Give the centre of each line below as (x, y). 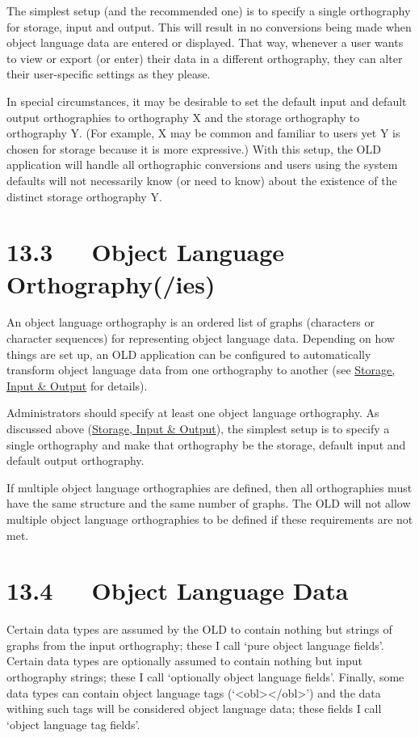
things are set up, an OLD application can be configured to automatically (189, 354)
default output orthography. (75, 460)
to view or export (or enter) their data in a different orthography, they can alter (205, 58)
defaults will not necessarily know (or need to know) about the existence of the (202, 180)
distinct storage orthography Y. (84, 196)
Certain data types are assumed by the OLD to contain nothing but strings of (199, 629)
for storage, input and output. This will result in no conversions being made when (209, 26)
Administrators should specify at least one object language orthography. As (193, 413)
